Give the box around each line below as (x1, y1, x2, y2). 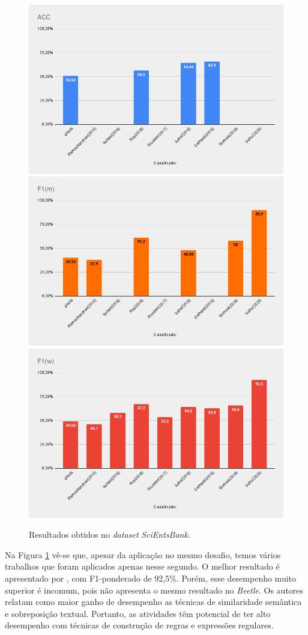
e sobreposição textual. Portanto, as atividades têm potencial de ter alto (5, 607, 271, 619)
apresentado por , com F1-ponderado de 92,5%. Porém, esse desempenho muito (5, 571, 297, 584)
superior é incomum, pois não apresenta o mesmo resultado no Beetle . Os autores (5, 583, 304, 596)
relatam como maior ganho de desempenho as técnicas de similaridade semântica (5, 595, 302, 608)
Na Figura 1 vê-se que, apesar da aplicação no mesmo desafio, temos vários (5, 548, 281, 561)
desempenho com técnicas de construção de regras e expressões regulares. (5, 619, 274, 631)
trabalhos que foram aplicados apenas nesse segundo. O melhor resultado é (5, 560, 280, 573)
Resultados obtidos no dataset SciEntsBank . (29, 528, 190, 541)
